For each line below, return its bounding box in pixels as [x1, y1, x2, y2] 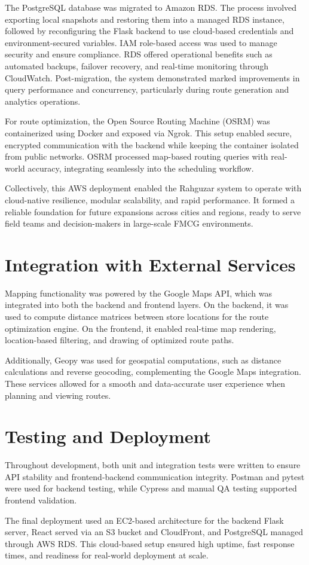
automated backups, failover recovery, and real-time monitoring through [5, 59, 268, 72]
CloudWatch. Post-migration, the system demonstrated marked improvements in [5, 71, 300, 84]
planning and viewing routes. [5, 389, 111, 401]
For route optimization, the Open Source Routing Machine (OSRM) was [5, 115, 270, 127]
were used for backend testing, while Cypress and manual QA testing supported [5, 482, 297, 494]
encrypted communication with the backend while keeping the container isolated [5, 138, 299, 151]
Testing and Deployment [5, 424, 212, 448]
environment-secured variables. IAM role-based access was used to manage [5, 36, 277, 48]
